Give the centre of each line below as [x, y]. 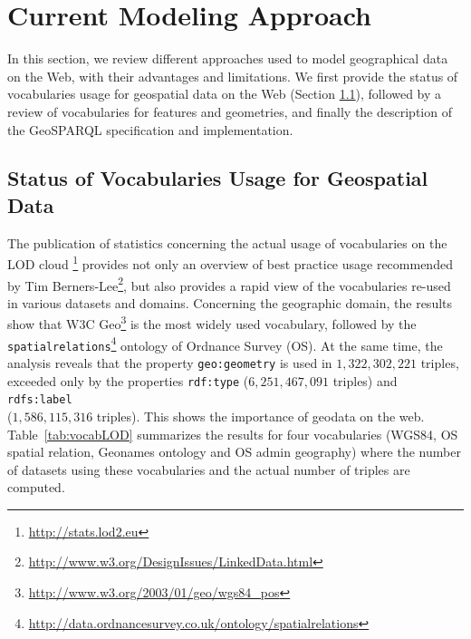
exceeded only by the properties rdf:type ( [128, 380]
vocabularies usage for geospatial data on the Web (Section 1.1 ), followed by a [225, 94]
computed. [36, 487]
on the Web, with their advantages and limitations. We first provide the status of [233, 76]
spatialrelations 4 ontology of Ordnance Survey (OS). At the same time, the [225, 344]
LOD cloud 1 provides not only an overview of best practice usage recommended [230, 262]
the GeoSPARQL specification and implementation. [150, 129]
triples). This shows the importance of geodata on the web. [260, 416]
